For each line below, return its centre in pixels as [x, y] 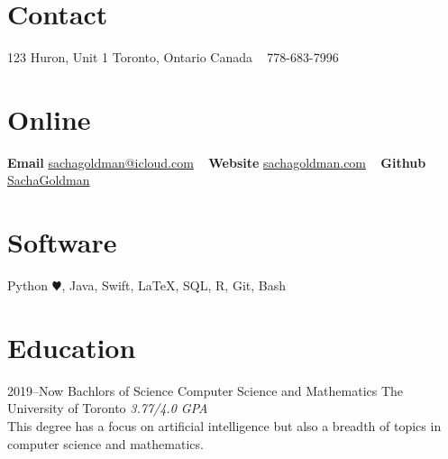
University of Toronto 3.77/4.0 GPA [108, 408]
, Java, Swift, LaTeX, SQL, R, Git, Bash [174, 285]
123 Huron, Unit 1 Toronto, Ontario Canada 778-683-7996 [173, 57]
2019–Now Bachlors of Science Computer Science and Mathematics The [206, 390]
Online [49, 119]
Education [72, 347]
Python [27, 285]
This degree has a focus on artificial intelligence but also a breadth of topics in [224, 426]
